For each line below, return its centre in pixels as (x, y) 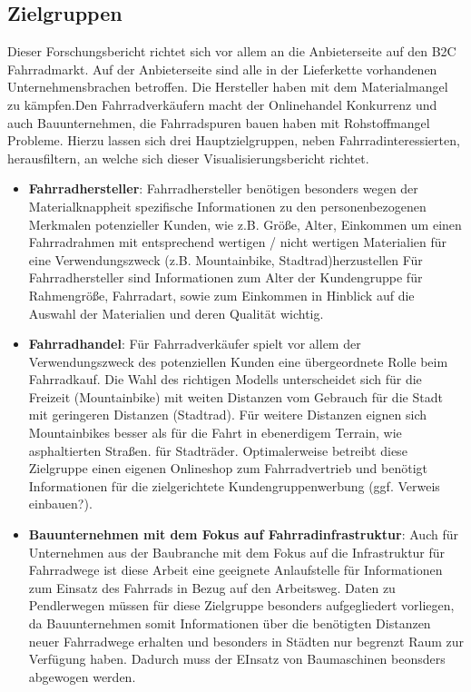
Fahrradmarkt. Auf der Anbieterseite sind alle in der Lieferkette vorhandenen (222, 69)
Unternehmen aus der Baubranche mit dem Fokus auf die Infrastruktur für (237, 552)
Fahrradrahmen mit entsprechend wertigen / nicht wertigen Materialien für (238, 242)
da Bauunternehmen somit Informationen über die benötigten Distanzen (230, 623)
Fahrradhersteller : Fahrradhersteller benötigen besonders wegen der (223, 188)
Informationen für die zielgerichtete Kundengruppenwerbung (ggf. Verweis (234, 485)
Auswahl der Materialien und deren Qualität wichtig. (176, 313)
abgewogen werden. (82, 676)
